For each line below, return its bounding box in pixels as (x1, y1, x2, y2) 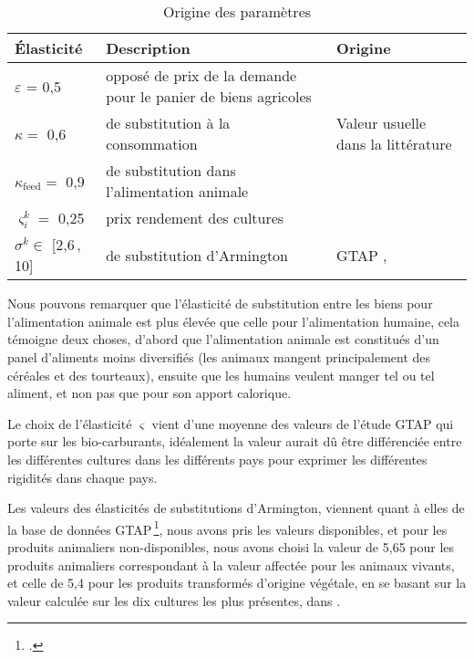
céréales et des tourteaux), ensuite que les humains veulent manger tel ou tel (7, 365, 435, 384)
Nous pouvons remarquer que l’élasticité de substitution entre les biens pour (7, 294, 433, 313)
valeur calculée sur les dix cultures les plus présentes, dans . (7, 591, 341, 610)
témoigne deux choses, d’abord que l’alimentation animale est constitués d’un (7, 329, 439, 349)
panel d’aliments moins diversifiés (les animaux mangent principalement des (7, 347, 431, 366)
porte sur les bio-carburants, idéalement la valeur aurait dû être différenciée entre (7, 432, 462, 451)
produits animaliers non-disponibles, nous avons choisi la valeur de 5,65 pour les (7, 537, 455, 556)
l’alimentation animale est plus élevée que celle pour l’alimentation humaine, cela (7, 311, 460, 330)
